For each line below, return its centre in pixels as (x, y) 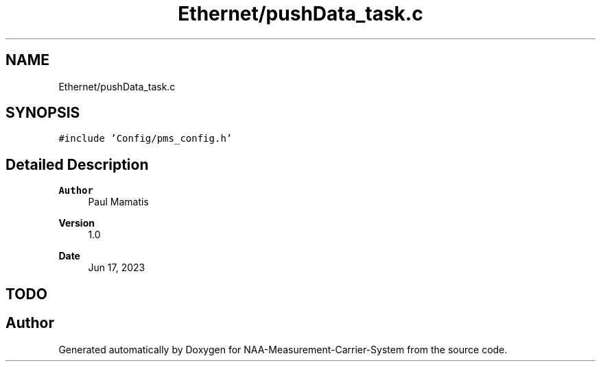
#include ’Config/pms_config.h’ (145, 139)
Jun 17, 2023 (117, 268)
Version (76, 223)
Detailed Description (77, 164)
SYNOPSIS (43, 113)
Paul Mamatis (118, 202)
